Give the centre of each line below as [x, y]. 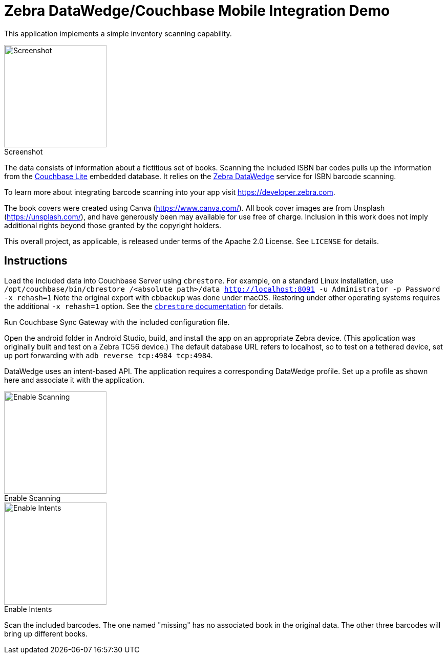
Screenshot [24, 151]
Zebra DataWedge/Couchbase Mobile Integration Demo [197, 11]
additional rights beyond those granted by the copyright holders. [113, 225]
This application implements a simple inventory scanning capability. [118, 33]
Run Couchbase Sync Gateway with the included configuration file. [117, 322]
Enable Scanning [33, 498]
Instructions [36, 261]
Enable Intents [28, 609]
